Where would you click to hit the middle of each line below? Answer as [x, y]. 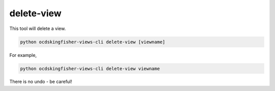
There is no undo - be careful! [41, 82]
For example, [23, 55]
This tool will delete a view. [38, 28]
